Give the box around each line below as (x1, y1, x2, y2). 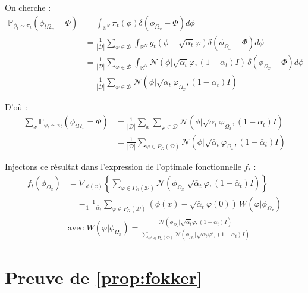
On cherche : (5, 1, 51, 13)
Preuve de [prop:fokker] (5, 265, 202, 289)
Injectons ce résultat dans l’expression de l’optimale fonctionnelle (5, 160, 241, 173)
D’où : (5, 100, 27, 113)
